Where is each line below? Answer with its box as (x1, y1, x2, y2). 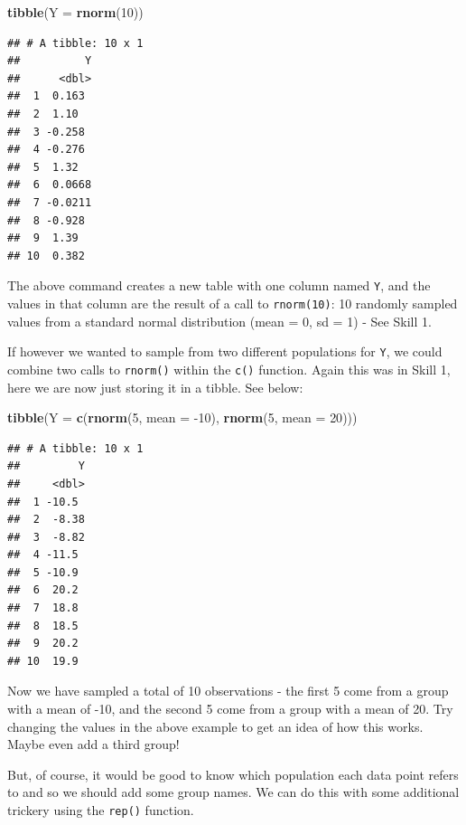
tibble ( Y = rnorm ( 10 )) (7, 3, 144, 21)
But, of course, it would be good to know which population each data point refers (7, 764, 459, 783)
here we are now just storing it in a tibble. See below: (7, 377, 303, 396)
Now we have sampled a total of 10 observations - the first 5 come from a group (7, 681, 449, 700)
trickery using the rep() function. (7, 801, 194, 819)
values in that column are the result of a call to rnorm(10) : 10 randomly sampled (7, 293, 458, 312)
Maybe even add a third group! (7, 735, 180, 754)
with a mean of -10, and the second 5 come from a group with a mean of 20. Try (7, 699, 453, 718)
